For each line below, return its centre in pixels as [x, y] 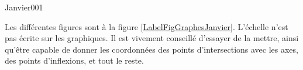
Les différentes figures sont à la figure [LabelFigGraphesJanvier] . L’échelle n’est [147, 26]
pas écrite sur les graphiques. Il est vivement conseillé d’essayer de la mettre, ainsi [152, 38]
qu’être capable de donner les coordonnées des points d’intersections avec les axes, [151, 49]
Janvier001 [24, 7]
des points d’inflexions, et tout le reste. [74, 60]
